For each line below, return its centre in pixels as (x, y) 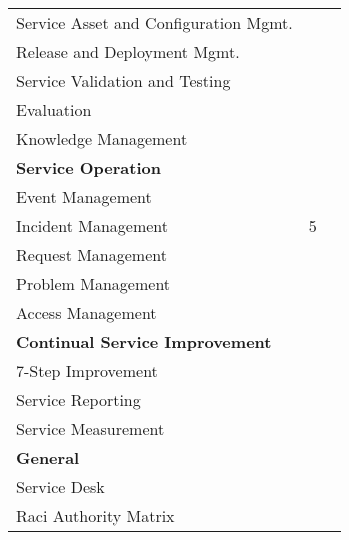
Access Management (86, 312)
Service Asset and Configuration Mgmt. (154, 22)
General (48, 457)
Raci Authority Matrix (95, 515)
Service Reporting (78, 399)
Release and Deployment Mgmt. (128, 51)
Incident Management (92, 225)
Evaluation (54, 109)
